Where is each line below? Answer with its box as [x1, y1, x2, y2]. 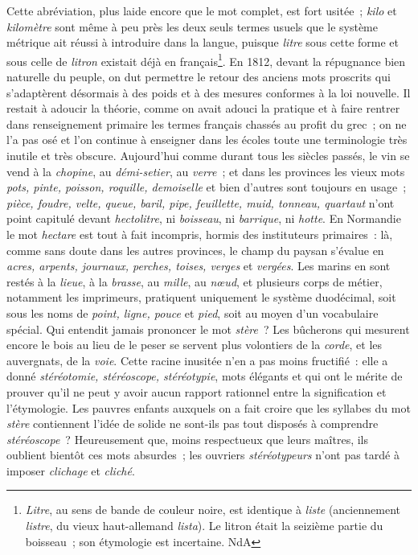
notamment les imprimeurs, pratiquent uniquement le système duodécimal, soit [6, 289, 396, 306]
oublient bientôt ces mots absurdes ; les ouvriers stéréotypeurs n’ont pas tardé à [6, 446, 400, 463]
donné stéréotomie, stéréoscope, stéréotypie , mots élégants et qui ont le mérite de [6, 368, 403, 384]
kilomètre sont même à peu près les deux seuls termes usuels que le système [6, 18, 378, 35]
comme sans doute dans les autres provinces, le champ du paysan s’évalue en [6, 241, 384, 258]
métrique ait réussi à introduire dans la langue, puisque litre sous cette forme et [6, 34, 399, 51]
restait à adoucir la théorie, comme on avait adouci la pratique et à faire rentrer [6, 100, 400, 117]
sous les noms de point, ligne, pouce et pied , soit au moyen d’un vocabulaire [6, 304, 379, 321]
